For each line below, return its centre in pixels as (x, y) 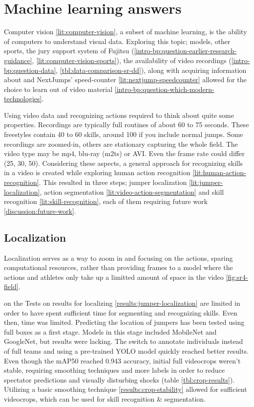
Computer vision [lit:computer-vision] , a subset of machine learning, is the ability (126, 32)
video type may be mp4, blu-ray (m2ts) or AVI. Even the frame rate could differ (124, 153)
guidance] (18, 60)
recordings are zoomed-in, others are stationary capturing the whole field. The (121, 144)
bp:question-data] (30, 70)
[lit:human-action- (219, 172)
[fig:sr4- (237, 277)
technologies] (23, 99)
